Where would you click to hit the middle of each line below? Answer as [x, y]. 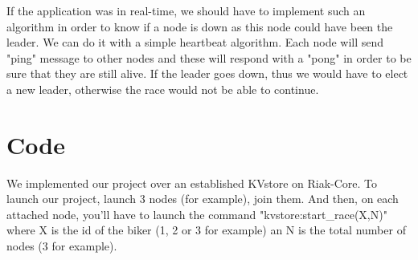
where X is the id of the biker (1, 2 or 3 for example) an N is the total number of [206, 230]
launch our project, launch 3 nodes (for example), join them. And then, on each [203, 199]
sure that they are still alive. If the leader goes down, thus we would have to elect [207, 73]
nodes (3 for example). [62, 246]
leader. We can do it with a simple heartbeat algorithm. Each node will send [195, 42]
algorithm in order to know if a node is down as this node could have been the [200, 26]
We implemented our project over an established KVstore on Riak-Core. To [192, 183]
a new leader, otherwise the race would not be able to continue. [163, 89]
